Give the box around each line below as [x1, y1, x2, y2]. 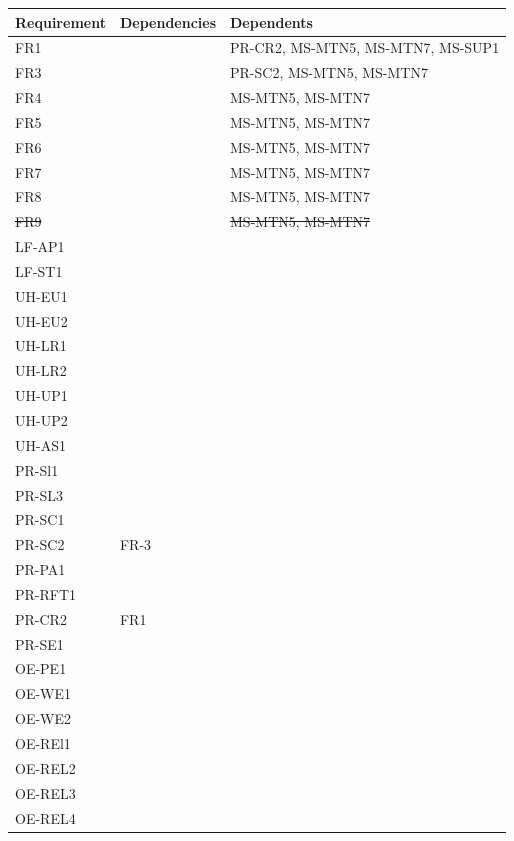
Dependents [230, 11, 313, 32]
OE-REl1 [15, 732, 71, 753]
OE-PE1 [15, 658, 67, 679]
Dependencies [119, 11, 217, 32]
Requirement [15, 11, 106, 32]
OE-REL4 [15, 807, 76, 828]
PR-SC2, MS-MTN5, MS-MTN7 [230, 62, 428, 83]
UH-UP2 [15, 410, 68, 430]
